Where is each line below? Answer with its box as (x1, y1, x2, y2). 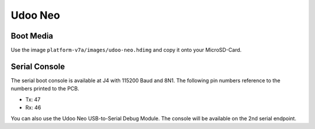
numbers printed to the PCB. (10, 85, 79, 92)
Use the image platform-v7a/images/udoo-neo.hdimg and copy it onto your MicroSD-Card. (10, 47, 242, 54)
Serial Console (10, 61, 65, 71)
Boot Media (10, 31, 54, 41)
